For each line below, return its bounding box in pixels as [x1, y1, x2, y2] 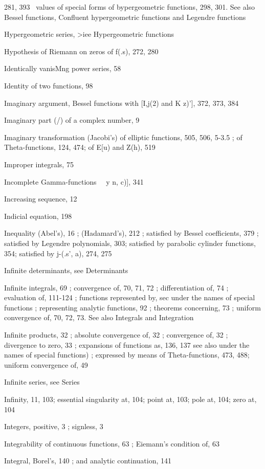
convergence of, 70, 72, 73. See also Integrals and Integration [4, 312, 194, 323]
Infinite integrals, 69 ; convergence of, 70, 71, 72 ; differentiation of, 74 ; [4, 282, 229, 293]
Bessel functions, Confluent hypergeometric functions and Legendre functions [4, 11, 246, 22]
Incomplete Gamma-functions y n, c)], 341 [4, 176, 144, 187]
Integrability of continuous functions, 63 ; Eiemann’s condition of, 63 [4, 438, 219, 449]
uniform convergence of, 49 [4, 359, 88, 370]
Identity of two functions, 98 [4, 80, 93, 91]
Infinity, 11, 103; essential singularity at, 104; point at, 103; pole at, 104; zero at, [4, 394, 257, 405]
